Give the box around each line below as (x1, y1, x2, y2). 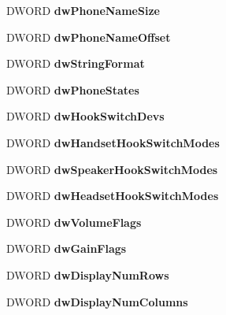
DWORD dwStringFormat (6, 55, 145, 72)
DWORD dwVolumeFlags (6, 213, 142, 230)
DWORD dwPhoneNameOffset (6, 28, 171, 45)
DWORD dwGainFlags (6, 240, 127, 257)
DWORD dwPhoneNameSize (6, 2, 160, 18)
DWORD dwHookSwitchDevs (6, 108, 165, 124)
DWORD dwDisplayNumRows (6, 266, 169, 283)
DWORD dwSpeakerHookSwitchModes (6, 161, 218, 177)
